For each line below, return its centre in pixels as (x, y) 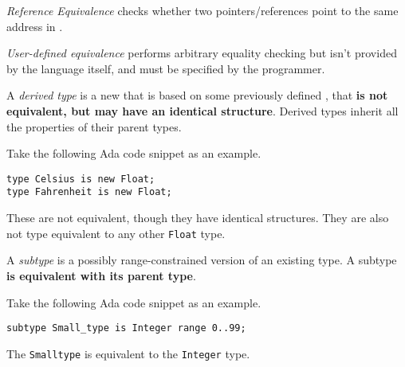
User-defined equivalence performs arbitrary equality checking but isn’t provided (202, 53)
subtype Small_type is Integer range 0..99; (126, 328)
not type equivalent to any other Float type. (116, 233)
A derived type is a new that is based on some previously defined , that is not (197, 95)
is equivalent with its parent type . (101, 275)
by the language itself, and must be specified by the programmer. (166, 68)
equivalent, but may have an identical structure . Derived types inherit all (202, 110)
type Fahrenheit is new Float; (89, 192)
